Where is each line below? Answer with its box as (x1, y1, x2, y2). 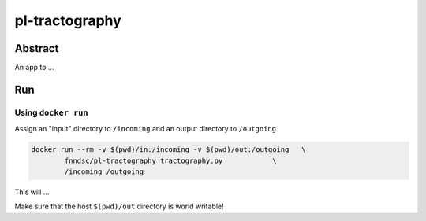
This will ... (14, 187, 50, 197)
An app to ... (14, 63, 54, 72)
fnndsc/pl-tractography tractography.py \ (64, 156, 277, 165)
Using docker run (14, 107, 88, 118)
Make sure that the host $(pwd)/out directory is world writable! (14, 201, 224, 212)
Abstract (14, 42, 59, 55)
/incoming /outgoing (64, 167, 144, 176)
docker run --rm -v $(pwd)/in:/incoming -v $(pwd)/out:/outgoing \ (31, 145, 306, 154)
